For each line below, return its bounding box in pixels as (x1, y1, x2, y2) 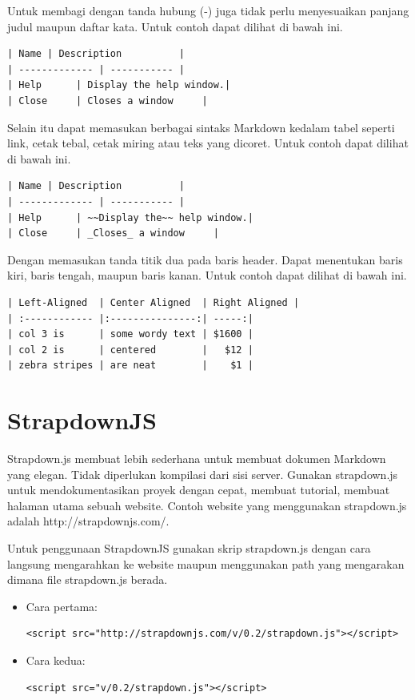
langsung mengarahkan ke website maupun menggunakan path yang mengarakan (7, 555, 405, 572)
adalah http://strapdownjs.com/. (7, 513, 170, 529)
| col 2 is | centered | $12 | (7, 344, 253, 356)
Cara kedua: (26, 651, 86, 668)
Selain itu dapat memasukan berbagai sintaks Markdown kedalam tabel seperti (7, 119, 395, 135)
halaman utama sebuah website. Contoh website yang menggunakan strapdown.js (7, 497, 407, 513)
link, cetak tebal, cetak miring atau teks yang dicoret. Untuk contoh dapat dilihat (7, 135, 409, 151)
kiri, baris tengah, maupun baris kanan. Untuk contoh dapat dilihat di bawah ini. (7, 267, 407, 284)
